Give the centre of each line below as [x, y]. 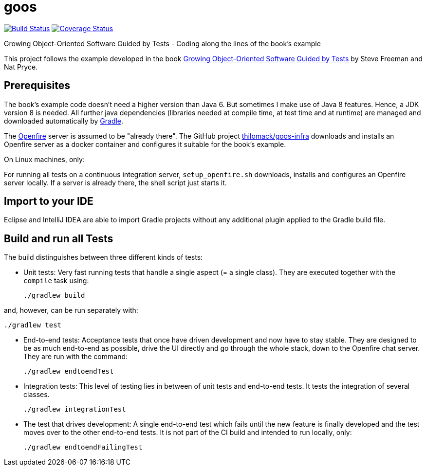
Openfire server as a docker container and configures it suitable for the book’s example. [145, 144]
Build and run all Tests [59, 238]
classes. [37, 395]
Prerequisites [37, 86]
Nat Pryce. [21, 67]
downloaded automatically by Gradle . [64, 121]
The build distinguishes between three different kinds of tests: [103, 257]
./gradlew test [33, 325]
